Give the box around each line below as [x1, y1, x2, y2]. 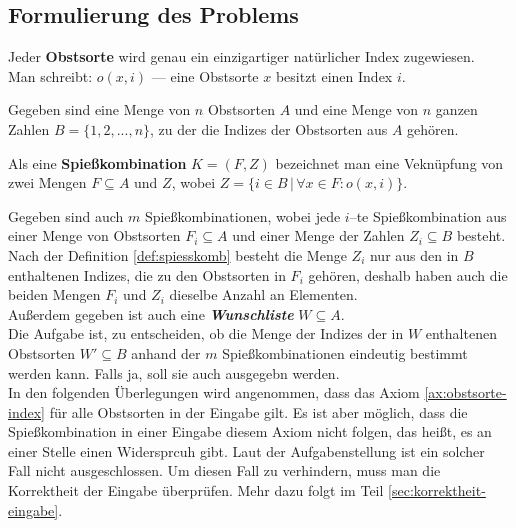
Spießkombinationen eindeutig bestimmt [222, 342, 468, 363]
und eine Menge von [294, 99, 419, 120]
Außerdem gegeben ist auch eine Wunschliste [8, 303, 294, 324]
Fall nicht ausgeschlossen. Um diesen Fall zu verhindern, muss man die [8, 460, 441, 481]
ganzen [435, 99, 478, 120]
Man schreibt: [8, 65, 93, 86]
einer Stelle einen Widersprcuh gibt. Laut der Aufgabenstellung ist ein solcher [8, 440, 485, 461]
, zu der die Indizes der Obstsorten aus [150, 118, 388, 139]
